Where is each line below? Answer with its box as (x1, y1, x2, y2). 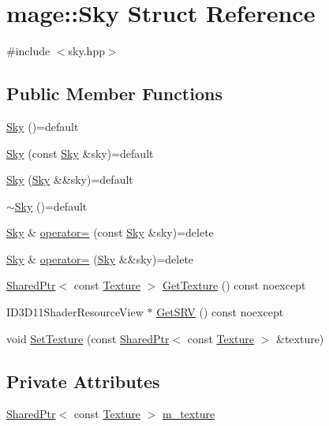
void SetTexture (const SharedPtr (6, 330, 170, 346)
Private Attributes (6, 368, 160, 393)
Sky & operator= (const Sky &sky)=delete (6, 224, 214, 241)
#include (6, 43, 50, 59)
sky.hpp (68, 43, 105, 59)
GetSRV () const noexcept (156, 304, 284, 320)
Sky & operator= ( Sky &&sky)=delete (6, 250, 194, 267)
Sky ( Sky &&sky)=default (6, 171, 133, 188)
